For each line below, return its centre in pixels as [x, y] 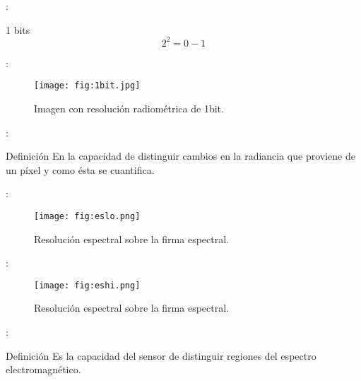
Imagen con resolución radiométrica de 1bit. [129, 108]
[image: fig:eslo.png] [87, 216]
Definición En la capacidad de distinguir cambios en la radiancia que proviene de [180, 156]
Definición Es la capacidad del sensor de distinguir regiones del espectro [161, 355]
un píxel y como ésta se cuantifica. [80, 169]
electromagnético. [43, 369]
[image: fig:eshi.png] [87, 285]
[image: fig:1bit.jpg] [87, 86]
